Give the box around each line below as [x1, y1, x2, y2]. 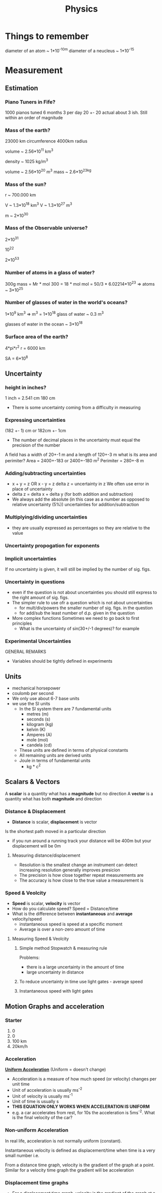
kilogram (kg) [26, 722, 53, 727]
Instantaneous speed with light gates [19, 988, 93, 994]
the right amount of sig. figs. [12, 595, 69, 600]
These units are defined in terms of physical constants [19, 747, 129, 753]
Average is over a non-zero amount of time [19, 926, 105, 932]
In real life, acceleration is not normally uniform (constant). [5, 1138, 122, 1144]
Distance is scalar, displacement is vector [12, 819, 97, 825]
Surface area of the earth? [5, 333, 68, 340]
